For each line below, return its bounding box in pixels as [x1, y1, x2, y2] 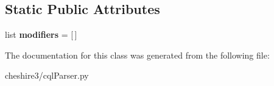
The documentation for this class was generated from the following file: [5, 48, 270, 61]
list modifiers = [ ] [5, 28, 77, 41]
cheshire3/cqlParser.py [5, 69, 89, 82]
